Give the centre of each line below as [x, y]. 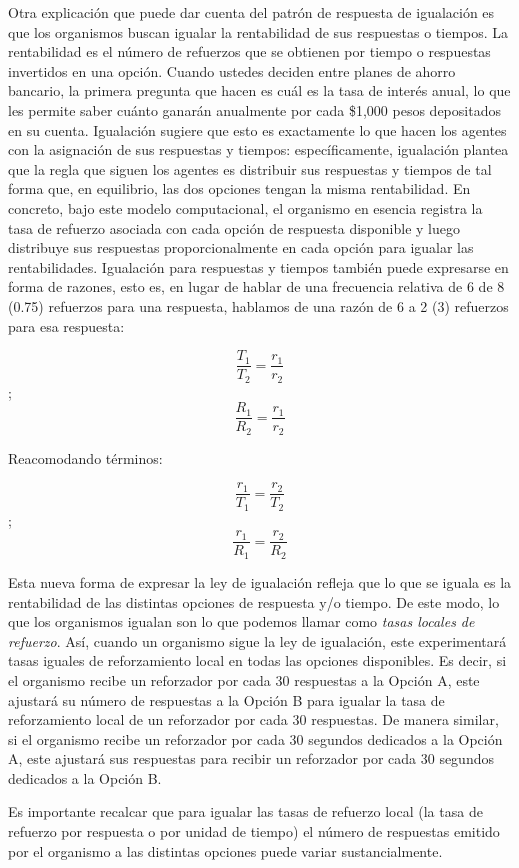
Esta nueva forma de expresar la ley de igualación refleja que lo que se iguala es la [260, 581]
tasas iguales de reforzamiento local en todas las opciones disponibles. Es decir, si [257, 660]
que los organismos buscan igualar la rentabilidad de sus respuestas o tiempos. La [258, 31]
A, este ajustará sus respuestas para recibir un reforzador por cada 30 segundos [251, 758]
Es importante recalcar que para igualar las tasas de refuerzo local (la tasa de [245, 811]
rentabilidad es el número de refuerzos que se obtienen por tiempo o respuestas [249, 51]
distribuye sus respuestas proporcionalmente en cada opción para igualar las [241, 247]
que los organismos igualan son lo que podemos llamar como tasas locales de [241, 621]
